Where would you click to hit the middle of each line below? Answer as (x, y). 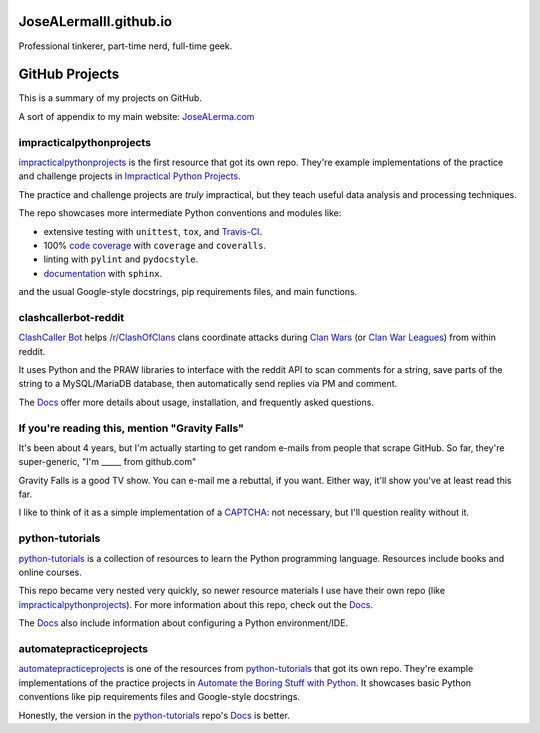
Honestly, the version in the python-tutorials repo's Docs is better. (154, 715)
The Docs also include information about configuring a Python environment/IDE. (183, 623)
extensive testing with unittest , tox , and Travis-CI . (153, 231)
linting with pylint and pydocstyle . (121, 259)
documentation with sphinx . (103, 273)
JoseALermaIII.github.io (95, 21)
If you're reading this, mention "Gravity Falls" (131, 428)
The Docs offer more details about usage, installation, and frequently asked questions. (196, 402)
